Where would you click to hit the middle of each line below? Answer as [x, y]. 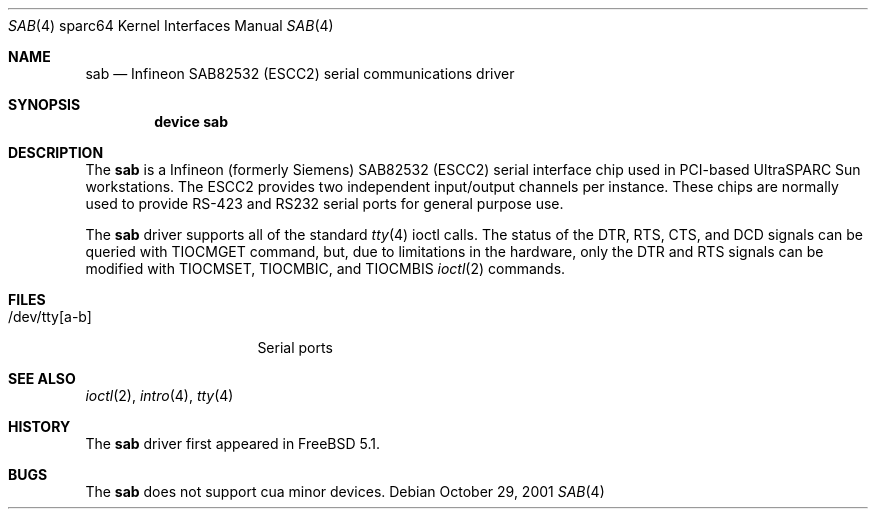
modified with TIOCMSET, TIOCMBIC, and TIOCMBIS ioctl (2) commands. [325, 268]
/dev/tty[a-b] [50, 316]
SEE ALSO [42, 378]
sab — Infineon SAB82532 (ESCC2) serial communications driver [300, 73]
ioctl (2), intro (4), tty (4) [159, 395]
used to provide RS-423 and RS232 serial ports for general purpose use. [324, 203]
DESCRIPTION [56, 152]
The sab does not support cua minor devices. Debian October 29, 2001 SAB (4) [345, 491]
